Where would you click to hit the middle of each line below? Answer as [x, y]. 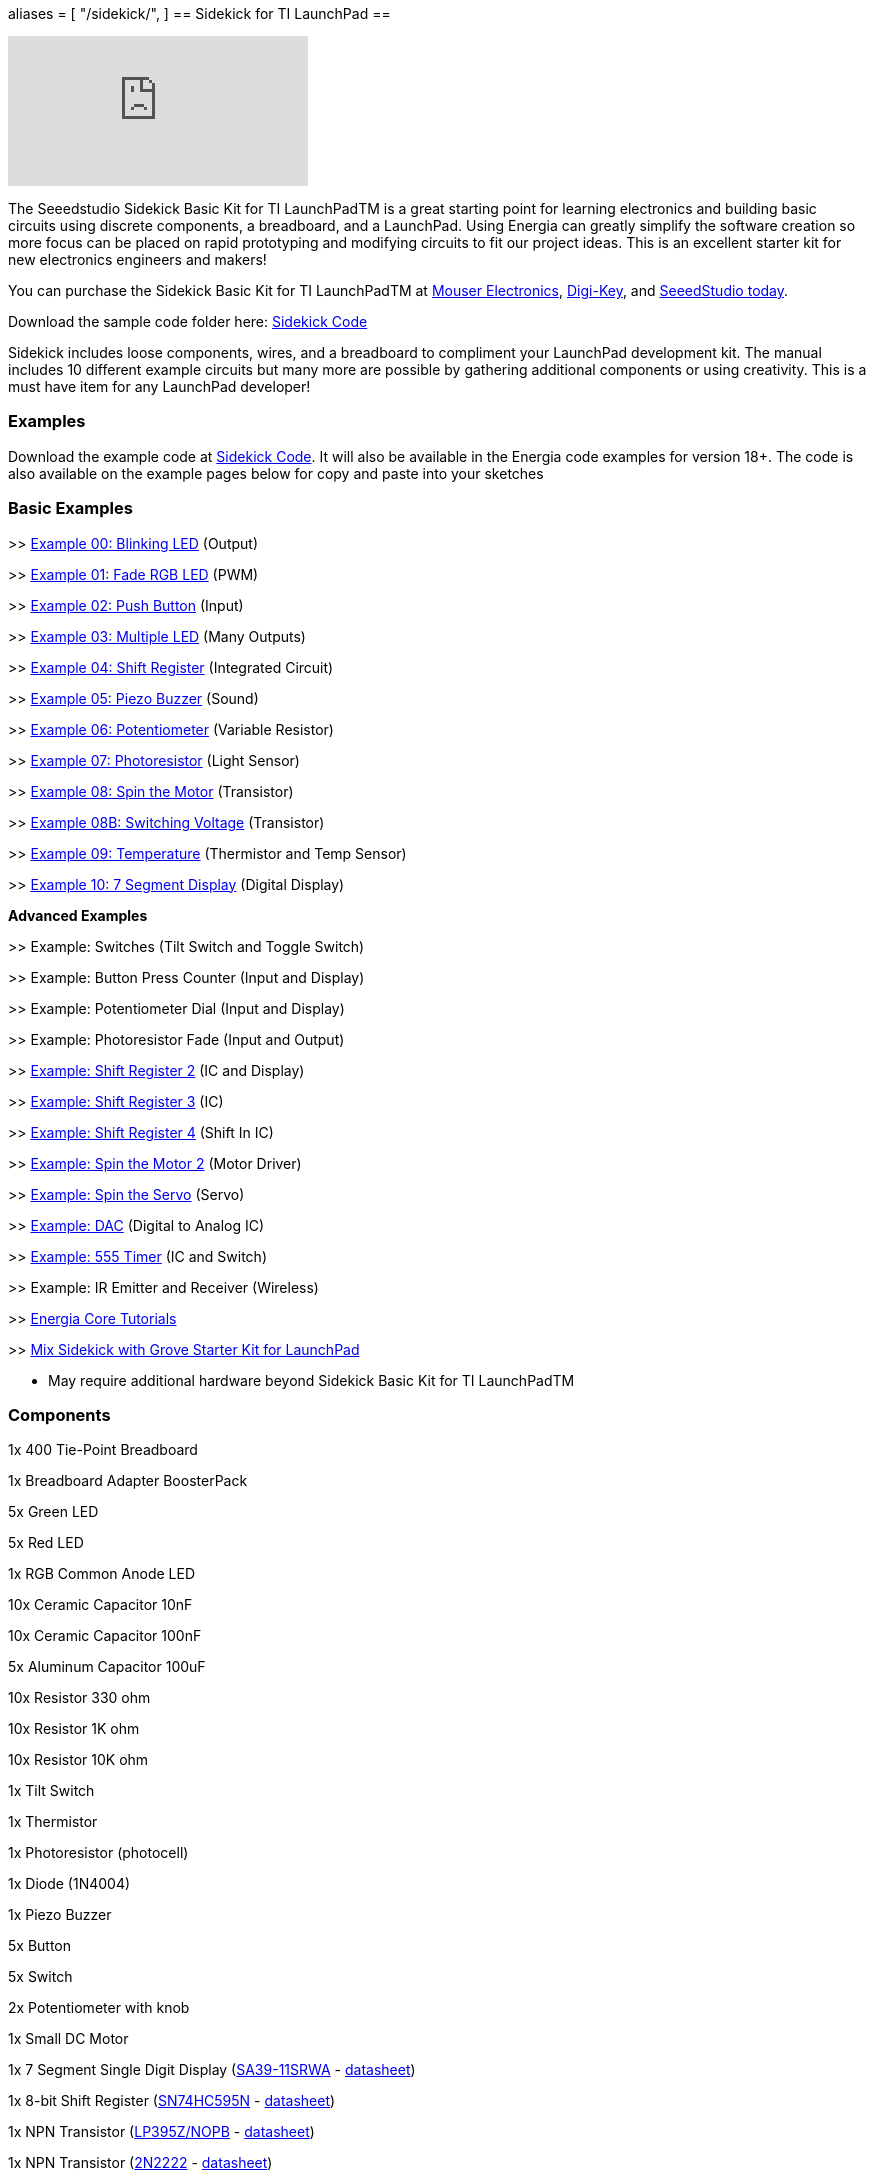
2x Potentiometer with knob [99, 2008]
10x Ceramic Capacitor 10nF [100, 1605]
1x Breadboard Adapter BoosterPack [128, 1481]
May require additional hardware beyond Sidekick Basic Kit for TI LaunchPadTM [311, 1380]
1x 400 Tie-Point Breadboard [103, 1450]
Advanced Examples [78, 915]
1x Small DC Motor [68, 2039]
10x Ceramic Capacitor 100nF [105, 1636]
